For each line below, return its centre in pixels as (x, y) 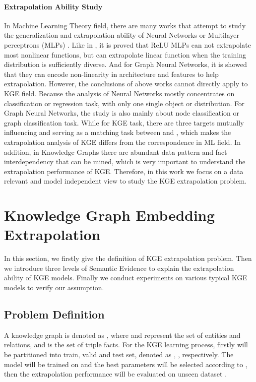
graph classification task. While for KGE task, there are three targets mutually (124, 122)
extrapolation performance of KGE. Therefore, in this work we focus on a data (124, 171)
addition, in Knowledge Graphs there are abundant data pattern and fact (116, 152)
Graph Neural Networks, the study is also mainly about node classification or (122, 113)
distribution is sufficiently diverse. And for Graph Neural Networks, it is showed (126, 64)
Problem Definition (54, 314)
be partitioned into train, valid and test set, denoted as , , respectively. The (119, 354)
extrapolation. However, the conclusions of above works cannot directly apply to (126, 84)
